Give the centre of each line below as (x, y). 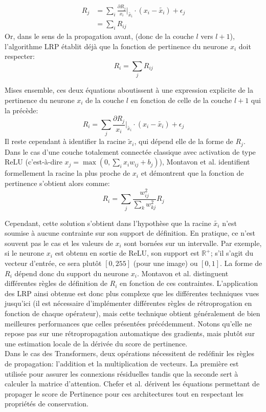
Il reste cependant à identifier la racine (65, 141)
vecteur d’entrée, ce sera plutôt (53, 263)
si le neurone (25, 253)
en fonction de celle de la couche (181, 100)
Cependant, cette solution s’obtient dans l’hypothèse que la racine (108, 223)
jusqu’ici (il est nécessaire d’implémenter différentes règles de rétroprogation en (128, 303)
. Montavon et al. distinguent (183, 273)
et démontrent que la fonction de (192, 173)
